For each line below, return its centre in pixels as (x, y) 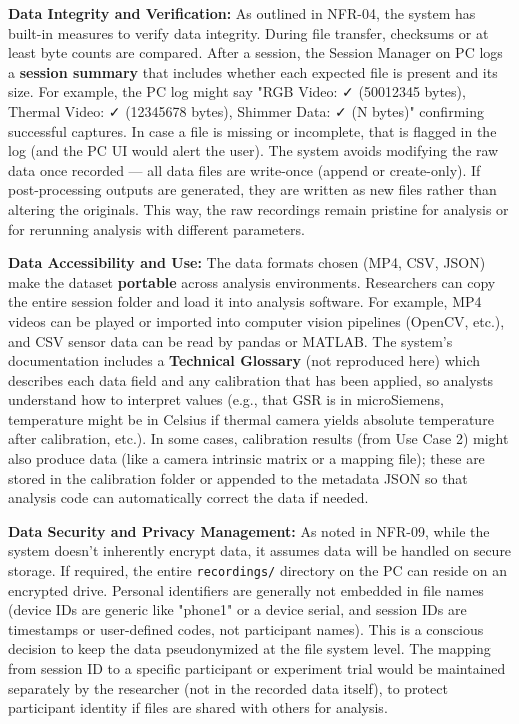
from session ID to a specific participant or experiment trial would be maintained (257, 668)
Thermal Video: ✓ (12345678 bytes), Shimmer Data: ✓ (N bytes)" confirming (246, 110)
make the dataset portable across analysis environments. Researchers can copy (252, 281)
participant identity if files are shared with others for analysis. (198, 707)
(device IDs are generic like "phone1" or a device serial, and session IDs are (237, 609)
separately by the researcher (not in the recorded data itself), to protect (228, 687)
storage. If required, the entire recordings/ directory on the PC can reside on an (257, 570)
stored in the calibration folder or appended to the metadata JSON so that (238, 477)
